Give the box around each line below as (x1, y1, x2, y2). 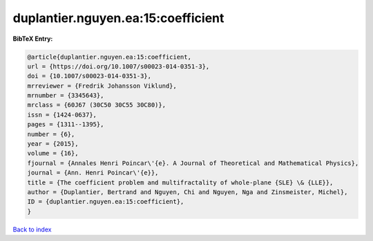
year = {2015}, (27, 140, 79, 148)
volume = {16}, (27, 149, 79, 157)
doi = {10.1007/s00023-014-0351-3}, (27, 73, 152, 80)
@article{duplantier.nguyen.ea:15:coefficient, (27, 52, 191, 61)
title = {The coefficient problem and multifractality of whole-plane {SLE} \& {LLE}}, (27, 178, 334, 186)
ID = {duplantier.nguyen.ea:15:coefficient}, (27, 197, 184, 206)
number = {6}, (27, 130, 75, 138)
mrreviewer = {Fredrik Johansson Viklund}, (27, 81, 178, 90)
